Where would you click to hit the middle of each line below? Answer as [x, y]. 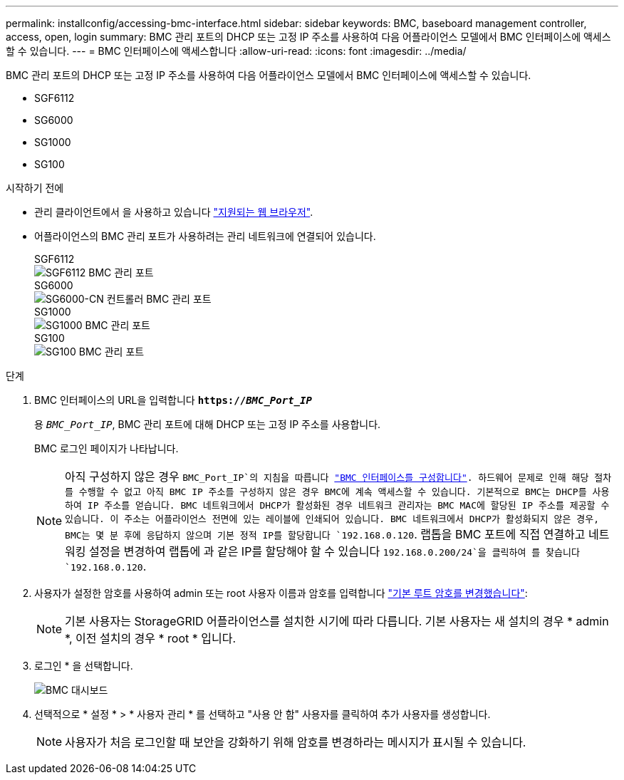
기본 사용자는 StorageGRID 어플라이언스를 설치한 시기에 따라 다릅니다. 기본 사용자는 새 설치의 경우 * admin [337, 621]
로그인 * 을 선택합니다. [84, 666]
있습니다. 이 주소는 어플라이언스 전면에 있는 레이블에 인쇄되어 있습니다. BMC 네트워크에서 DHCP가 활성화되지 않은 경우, [332, 519]
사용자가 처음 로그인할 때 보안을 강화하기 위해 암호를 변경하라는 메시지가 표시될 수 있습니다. [296, 742]
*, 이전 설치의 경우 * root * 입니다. [151, 638]
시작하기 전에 [35, 188]
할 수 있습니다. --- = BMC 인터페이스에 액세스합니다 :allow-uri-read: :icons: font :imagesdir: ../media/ [236, 51]
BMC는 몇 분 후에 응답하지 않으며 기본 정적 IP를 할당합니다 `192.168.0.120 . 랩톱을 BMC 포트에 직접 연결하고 [325, 534]
